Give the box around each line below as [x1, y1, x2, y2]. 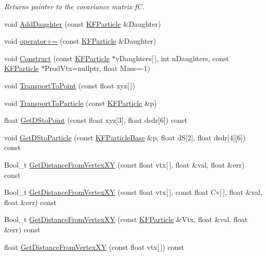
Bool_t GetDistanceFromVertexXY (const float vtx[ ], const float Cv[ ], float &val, [4, 187, 262, 197]
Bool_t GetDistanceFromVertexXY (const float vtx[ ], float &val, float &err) [4, 159, 245, 170]
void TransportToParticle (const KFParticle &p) [4, 97, 157, 108]
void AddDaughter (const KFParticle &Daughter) [4, 18, 161, 29]
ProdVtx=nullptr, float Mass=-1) [45, 63, 150, 74]
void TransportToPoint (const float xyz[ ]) [4, 80, 136, 90]
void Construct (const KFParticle [4, 52, 110, 63]
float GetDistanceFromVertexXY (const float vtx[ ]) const [4, 241, 184, 252]
